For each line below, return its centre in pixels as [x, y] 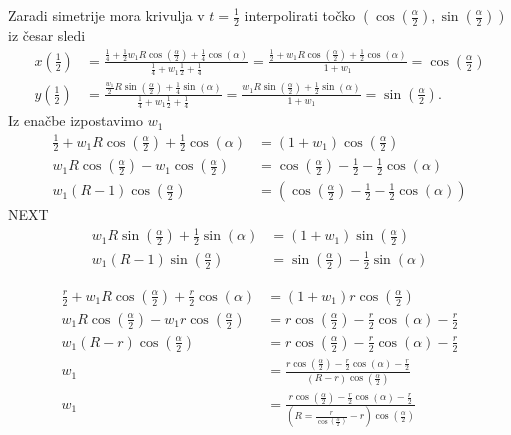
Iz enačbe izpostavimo [76, 120]
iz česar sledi [47, 35]
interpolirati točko [300, 15]
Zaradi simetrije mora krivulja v [106, 15]
